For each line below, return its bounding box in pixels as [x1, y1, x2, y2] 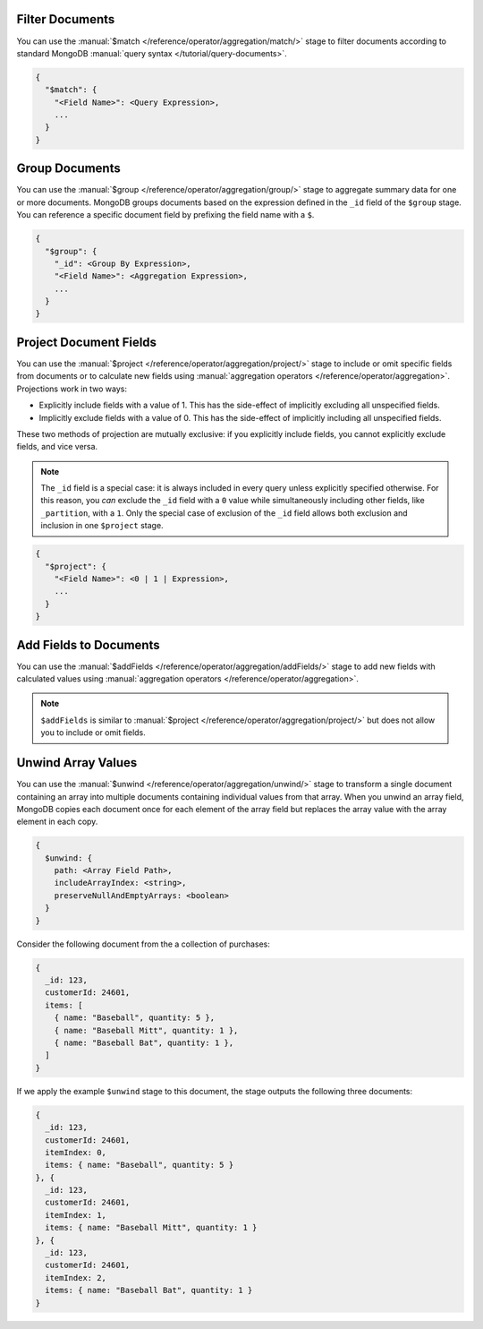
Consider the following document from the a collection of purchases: [16, 939, 270, 949]
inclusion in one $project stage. [40, 520, 165, 531]
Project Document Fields [16, 334, 157, 349]
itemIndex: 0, [45, 1147, 107, 1157]
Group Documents [16, 161, 121, 176]
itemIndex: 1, [45, 1210, 107, 1220]
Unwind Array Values [16, 755, 138, 770]
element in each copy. [16, 816, 98, 827]
